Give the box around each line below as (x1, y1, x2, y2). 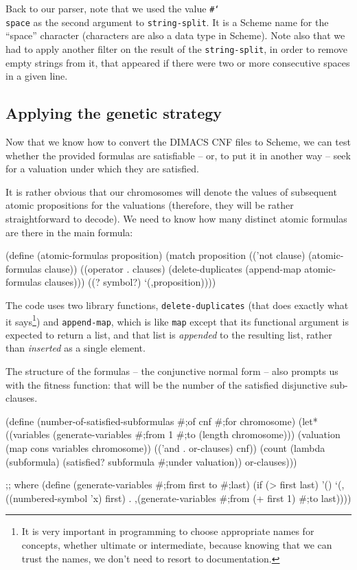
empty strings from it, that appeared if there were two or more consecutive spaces (5, 55, 350, 69)
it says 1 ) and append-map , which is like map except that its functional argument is (5, 312, 349, 328)
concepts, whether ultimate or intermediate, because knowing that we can (21, 537, 332, 551)
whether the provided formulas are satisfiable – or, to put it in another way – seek (5, 148, 351, 162)
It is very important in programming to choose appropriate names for (21, 524, 314, 538)
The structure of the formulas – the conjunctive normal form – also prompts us (5, 364, 338, 378)
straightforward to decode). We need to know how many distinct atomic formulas (5, 211, 347, 225)
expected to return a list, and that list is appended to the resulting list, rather (5, 327, 332, 341)
